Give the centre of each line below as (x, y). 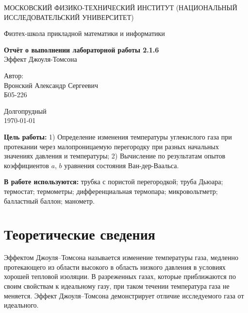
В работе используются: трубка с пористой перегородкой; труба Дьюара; (114, 182)
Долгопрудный (25, 111)
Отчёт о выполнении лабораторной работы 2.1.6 (82, 49)
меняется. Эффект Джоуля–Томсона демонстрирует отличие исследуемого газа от (124, 295)
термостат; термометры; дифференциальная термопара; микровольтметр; (111, 191)
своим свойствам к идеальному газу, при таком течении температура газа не (117, 286)
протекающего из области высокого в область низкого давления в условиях (115, 267)
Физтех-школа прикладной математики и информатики (84, 33)
